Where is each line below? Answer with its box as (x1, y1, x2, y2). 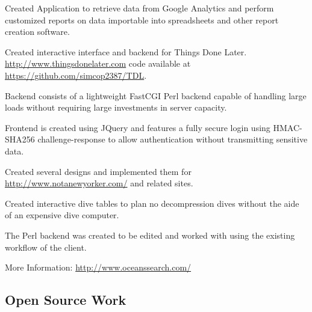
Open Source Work (5, 290, 126, 309)
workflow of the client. (5, 240, 87, 253)
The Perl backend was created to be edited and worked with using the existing (5, 228, 295, 241)
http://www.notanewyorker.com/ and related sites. (5, 177, 193, 189)
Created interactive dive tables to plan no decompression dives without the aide (5, 197, 299, 209)
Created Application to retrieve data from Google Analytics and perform (5, 2, 274, 14)
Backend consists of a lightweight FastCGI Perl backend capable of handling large (5, 89, 307, 102)
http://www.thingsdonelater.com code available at (5, 57, 191, 70)
